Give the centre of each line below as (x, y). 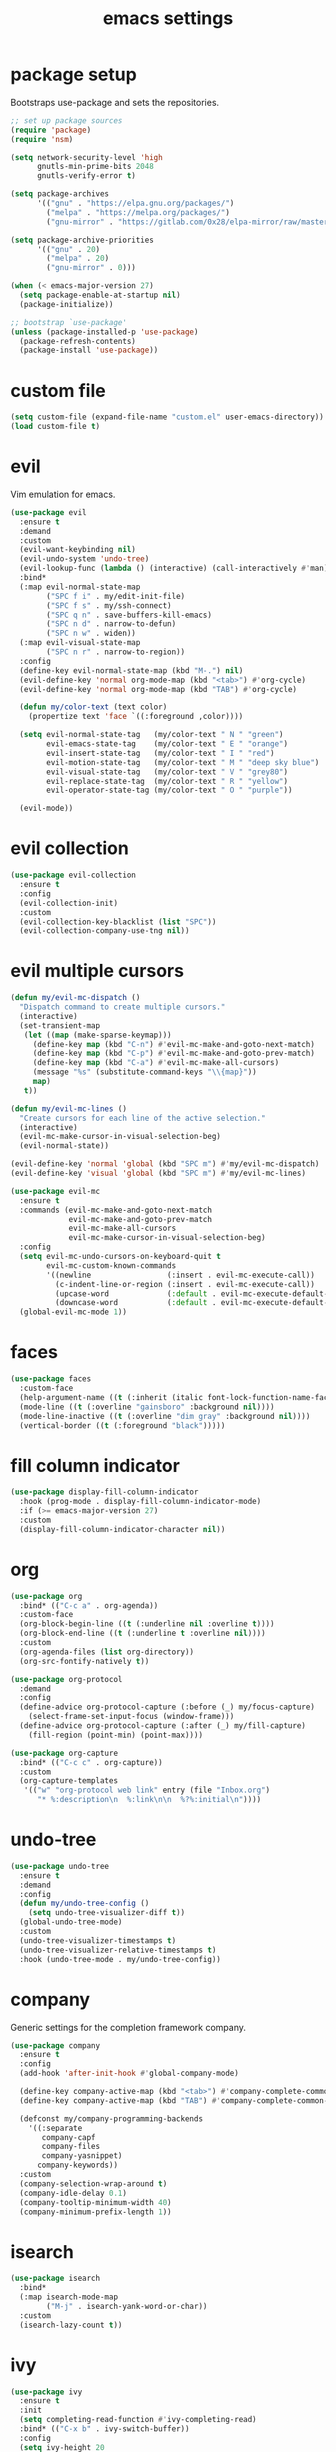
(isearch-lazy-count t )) (71, 2325)
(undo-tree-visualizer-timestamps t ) (98, 1940)
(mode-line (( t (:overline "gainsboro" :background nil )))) (147, 1407)
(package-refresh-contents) (78, 341)
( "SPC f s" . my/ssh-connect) (109, 605)
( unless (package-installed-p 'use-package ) (104, 332)
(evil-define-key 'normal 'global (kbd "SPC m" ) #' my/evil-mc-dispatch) (165, 1164)
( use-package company (55, 2045)
